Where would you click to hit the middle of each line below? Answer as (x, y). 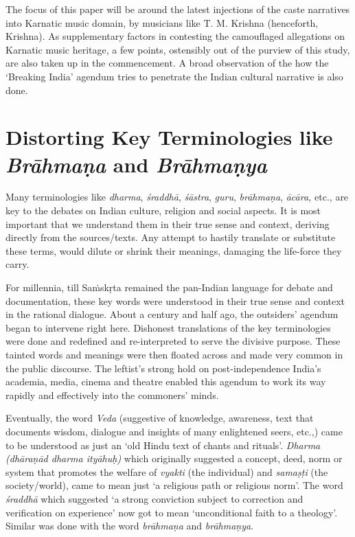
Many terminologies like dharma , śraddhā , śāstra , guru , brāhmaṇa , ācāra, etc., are (177, 197)
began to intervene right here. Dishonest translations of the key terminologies (168, 327)
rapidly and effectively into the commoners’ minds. (112, 395)
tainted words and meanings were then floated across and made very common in (174, 354)
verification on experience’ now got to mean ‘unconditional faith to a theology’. (172, 512)
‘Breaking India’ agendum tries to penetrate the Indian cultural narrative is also (174, 76)
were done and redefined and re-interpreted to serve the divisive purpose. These (173, 341)
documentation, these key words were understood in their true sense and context (175, 300)
